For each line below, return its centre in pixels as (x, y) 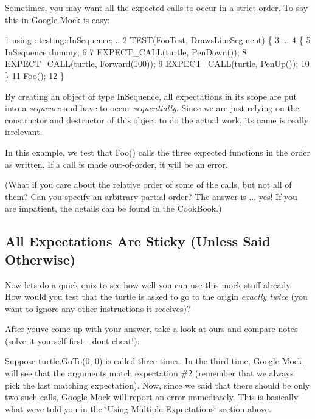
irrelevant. (24, 132)
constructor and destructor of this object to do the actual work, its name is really (157, 119)
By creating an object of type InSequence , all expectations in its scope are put (151, 96)
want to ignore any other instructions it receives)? (98, 308)
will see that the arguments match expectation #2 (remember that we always (149, 373)
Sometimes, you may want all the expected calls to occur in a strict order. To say (157, 7)
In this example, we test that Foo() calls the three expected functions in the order (157, 152)
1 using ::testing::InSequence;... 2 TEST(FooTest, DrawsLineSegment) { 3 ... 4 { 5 (158, 40)
